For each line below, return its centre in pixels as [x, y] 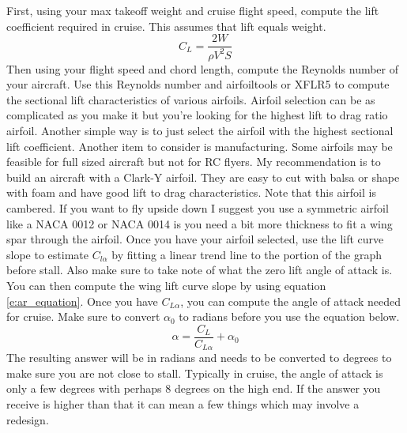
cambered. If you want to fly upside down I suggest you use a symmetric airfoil [198, 207]
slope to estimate [47, 254]
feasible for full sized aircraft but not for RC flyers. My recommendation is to [194, 162]
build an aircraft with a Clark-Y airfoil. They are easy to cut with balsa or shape [203, 177]
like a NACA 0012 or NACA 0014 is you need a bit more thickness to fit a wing [200, 223]
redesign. [28, 419]
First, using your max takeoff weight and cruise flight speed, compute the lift [193, 10]
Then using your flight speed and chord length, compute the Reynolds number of [203, 68]
